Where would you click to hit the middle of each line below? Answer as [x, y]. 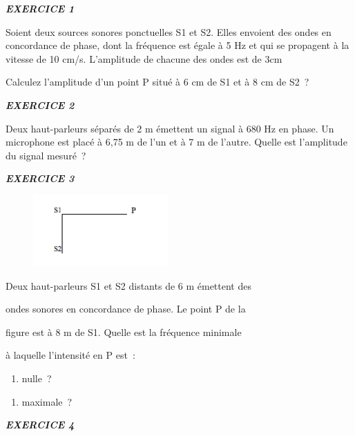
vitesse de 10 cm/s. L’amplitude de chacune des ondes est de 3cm [144, 58]
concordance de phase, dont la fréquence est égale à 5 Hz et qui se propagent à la [177, 45]
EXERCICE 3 [40, 178]
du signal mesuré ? [46, 155]
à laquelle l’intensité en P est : [70, 355]
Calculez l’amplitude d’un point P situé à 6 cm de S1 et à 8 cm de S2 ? [157, 82]
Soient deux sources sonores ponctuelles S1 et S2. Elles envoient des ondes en [169, 31]
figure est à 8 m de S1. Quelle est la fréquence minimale [124, 331]
